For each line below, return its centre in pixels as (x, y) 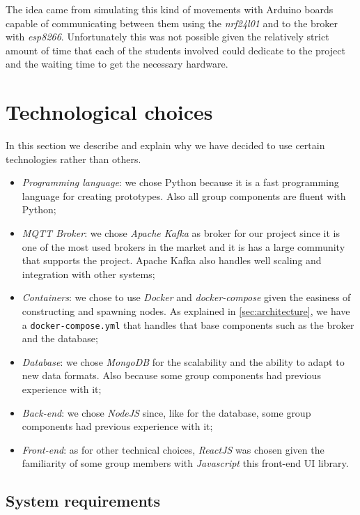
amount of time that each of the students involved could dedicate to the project (175, 50)
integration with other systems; (88, 274)
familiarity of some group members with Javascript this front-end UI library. (185, 463)
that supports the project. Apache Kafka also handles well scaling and (172, 260)
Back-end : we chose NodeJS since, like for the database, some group (166, 412)
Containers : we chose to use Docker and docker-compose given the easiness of (186, 297)
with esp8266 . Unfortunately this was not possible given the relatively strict (167, 37)
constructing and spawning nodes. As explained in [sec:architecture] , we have (186, 311)
